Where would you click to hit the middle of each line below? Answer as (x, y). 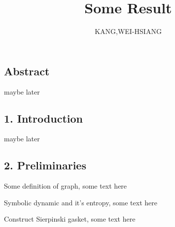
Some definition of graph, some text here (66, 186)
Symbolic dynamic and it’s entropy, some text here (81, 202)
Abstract (27, 71)
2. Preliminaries (45, 165)
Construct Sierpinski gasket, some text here (70, 219)
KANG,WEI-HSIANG (128, 31)
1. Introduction (43, 118)
